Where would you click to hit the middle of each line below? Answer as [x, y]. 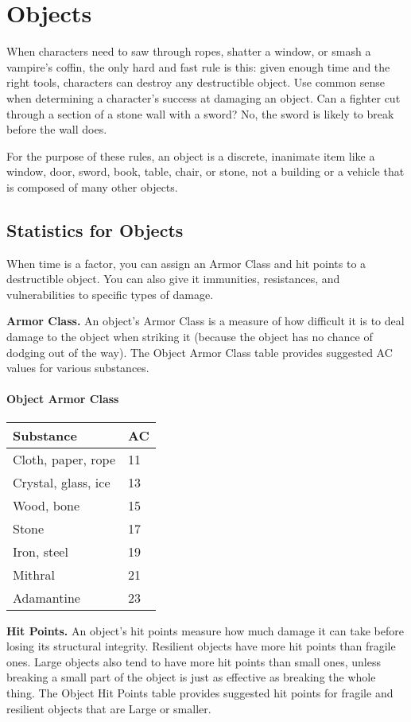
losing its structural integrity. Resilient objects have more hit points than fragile [201, 646]
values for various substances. [78, 368]
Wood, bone [47, 505]
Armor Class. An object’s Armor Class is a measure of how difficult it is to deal [205, 321]
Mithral [34, 574]
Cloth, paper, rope [64, 459]
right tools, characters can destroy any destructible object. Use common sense [196, 82]
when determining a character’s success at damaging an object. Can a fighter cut [204, 97]
